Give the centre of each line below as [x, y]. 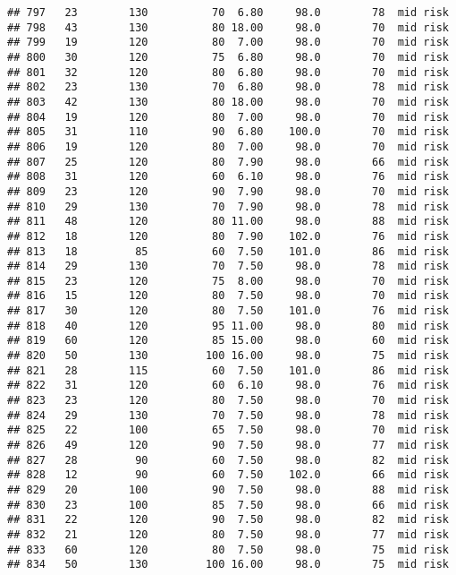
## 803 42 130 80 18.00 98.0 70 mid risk [228, 102]
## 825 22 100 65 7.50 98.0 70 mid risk [228, 430]
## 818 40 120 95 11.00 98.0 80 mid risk [228, 326]
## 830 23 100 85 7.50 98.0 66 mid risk [228, 505]
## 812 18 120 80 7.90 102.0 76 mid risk [228, 236]
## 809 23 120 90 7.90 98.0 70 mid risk [228, 191]
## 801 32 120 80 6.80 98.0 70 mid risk [228, 72]
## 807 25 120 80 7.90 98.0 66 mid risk [228, 162]
